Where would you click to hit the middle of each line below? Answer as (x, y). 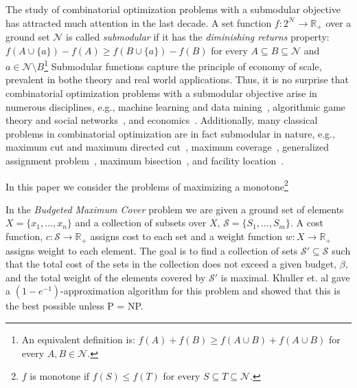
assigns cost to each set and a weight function (186, 236)
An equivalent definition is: (78, 339)
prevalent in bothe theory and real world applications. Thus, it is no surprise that (177, 79)
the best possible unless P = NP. (74, 306)
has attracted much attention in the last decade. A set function (139, 22)
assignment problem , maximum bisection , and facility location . (145, 161)
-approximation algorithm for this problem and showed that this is (200, 291)
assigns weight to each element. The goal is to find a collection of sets (152, 250)
